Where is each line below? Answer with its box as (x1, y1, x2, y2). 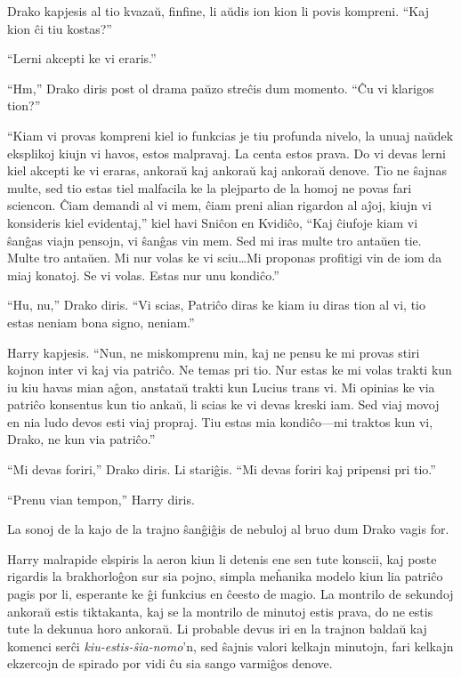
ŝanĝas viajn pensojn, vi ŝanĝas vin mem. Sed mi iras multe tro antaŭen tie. (7, 230, 422, 249)
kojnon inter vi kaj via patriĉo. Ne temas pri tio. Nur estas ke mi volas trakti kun (7, 360, 452, 379)
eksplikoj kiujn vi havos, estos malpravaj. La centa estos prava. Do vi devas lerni (7, 143, 446, 162)
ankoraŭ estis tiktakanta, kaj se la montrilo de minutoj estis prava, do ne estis (7, 601, 433, 620)
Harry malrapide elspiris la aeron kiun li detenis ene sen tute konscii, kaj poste (7, 549, 437, 568)
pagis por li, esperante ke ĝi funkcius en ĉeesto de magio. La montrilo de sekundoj (7, 585, 454, 603)
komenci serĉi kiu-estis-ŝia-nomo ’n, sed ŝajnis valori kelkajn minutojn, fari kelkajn (7, 636, 454, 655)
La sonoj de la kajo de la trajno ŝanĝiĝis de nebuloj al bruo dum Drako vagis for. (7, 520, 449, 538)
